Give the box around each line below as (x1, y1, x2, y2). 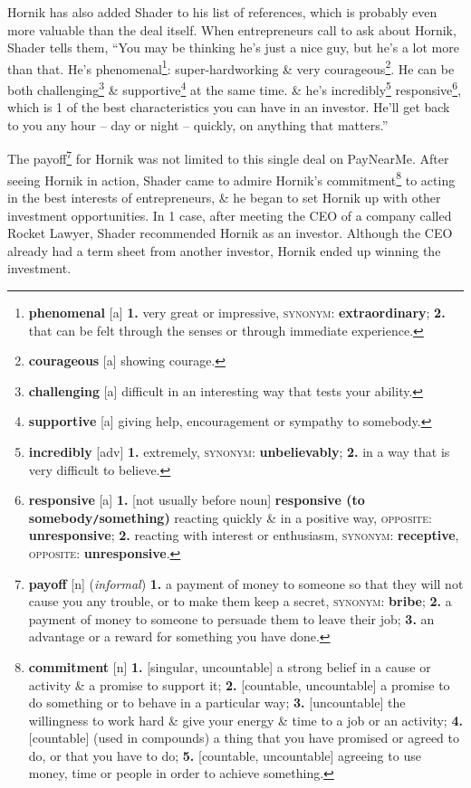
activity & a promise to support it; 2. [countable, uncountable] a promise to (28, 675, 450, 694)
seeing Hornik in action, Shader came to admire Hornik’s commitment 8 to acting (7, 167, 456, 189)
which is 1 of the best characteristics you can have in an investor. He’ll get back (7, 98, 450, 117)
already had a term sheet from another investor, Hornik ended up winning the (7, 241, 441, 260)
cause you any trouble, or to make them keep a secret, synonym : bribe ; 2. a (28, 592, 452, 611)
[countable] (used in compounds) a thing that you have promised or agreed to (28, 728, 459, 747)
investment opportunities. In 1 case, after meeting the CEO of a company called (7, 205, 452, 224)
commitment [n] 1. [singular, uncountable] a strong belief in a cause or (28, 657, 431, 676)
